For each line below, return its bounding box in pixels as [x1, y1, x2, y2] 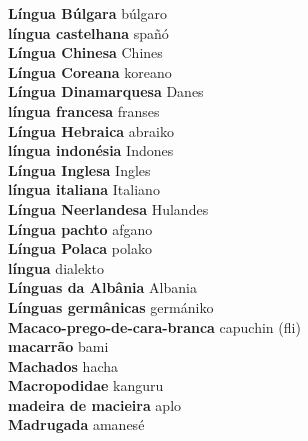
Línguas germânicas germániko [8, 296, 214, 317]
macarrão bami [8, 336, 109, 357]
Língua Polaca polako [8, 238, 152, 259]
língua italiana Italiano [8, 179, 160, 200]
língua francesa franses [8, 100, 160, 121]
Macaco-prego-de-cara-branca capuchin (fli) [8, 316, 301, 337]
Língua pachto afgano [8, 218, 153, 239]
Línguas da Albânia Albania [8, 277, 197, 298]
